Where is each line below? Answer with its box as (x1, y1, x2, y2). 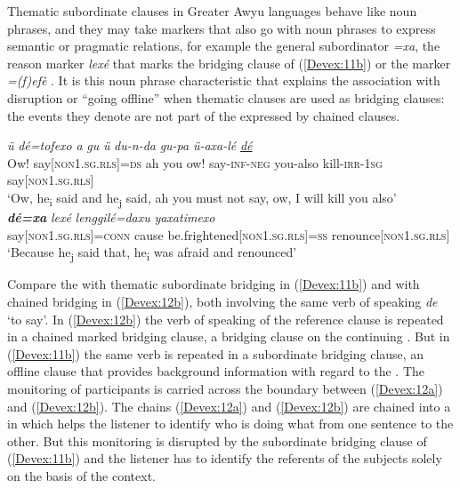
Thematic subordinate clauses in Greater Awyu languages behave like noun (7, 2, 417, 20)
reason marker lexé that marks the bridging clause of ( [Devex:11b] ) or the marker (7, 53, 451, 72)
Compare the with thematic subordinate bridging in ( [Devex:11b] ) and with (7, 275, 420, 293)
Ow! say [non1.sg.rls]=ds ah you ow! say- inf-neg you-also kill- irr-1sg (7, 153, 383, 172)
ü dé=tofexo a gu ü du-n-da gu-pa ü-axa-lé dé (7, 136, 253, 155)
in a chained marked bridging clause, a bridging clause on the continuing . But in (7, 327, 450, 346)
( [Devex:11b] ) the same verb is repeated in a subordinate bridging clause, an (7, 344, 424, 363)
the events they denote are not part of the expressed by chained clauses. (7, 106, 400, 124)
